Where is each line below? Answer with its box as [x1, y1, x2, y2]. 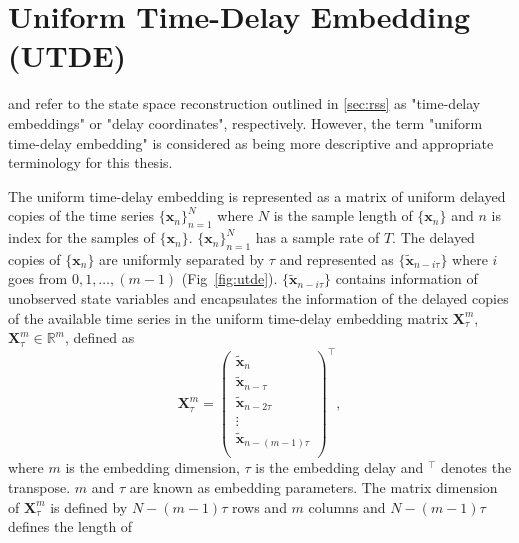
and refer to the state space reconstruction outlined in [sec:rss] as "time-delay [8, 93, 481, 114]
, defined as [65, 327, 135, 348]
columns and [308, 496, 386, 517]
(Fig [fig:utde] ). [181, 268, 278, 289]
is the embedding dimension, [65, 457, 240, 478]
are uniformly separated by [99, 248, 265, 269]
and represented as [279, 248, 394, 269]
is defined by [50, 496, 128, 517]
